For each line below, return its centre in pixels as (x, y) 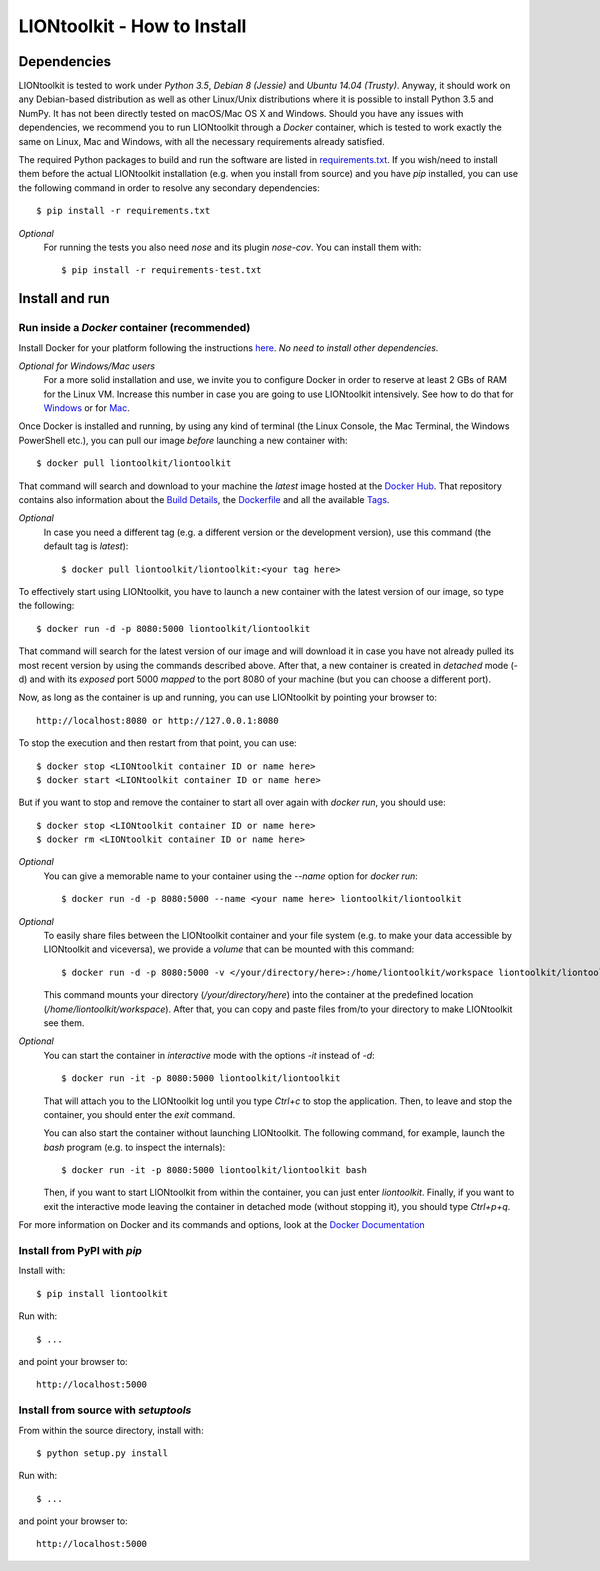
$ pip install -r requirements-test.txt (161, 270)
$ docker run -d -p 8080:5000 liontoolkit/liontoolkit (173, 628)
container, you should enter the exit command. (139, 1114)
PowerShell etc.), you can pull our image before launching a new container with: (183, 440)
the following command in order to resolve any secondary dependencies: (169, 187)
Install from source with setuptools (105, 1410)
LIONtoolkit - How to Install (132, 26)
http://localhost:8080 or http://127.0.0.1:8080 (157, 720)
